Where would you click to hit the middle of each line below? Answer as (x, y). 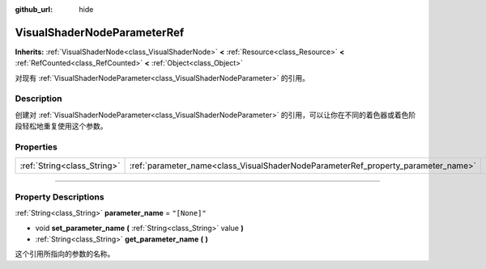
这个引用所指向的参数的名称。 (65, 254)
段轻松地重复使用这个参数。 (61, 126)
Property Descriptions (60, 196)
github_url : (34, 9)
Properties (36, 147)
